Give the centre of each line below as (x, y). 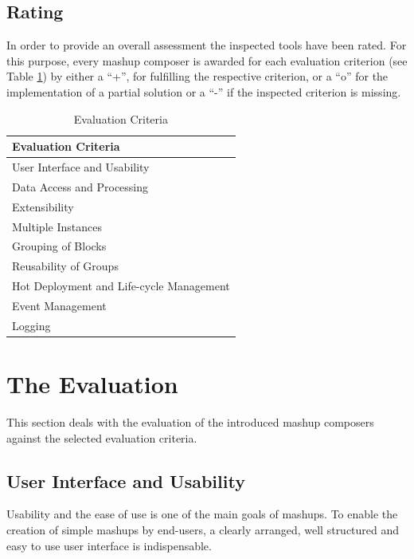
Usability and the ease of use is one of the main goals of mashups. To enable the (202, 514)
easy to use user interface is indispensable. (109, 545)
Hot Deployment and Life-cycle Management (121, 286)
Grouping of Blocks (59, 246)
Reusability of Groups (65, 266)
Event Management (59, 305)
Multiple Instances (57, 226)
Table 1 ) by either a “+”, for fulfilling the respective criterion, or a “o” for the (197, 76)
